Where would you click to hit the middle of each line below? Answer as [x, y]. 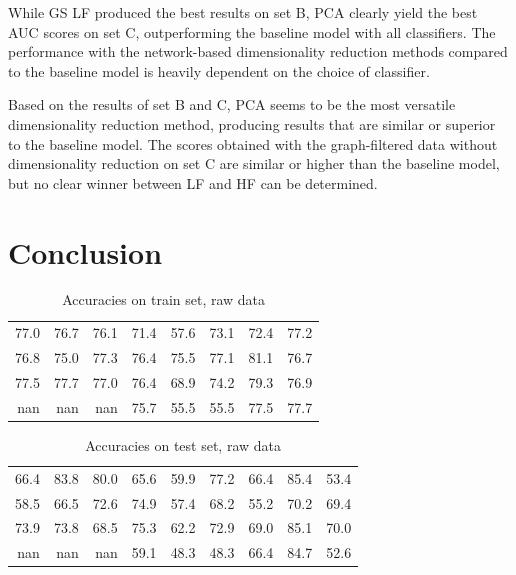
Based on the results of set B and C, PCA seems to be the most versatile [232, 104]
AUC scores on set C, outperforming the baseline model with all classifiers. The [252, 31]
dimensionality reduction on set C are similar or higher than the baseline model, [254, 163]
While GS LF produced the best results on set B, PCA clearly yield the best [243, 12]
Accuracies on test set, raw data [183, 444]
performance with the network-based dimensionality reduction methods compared [258, 51]
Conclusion [85, 251]
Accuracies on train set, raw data [164, 299]
